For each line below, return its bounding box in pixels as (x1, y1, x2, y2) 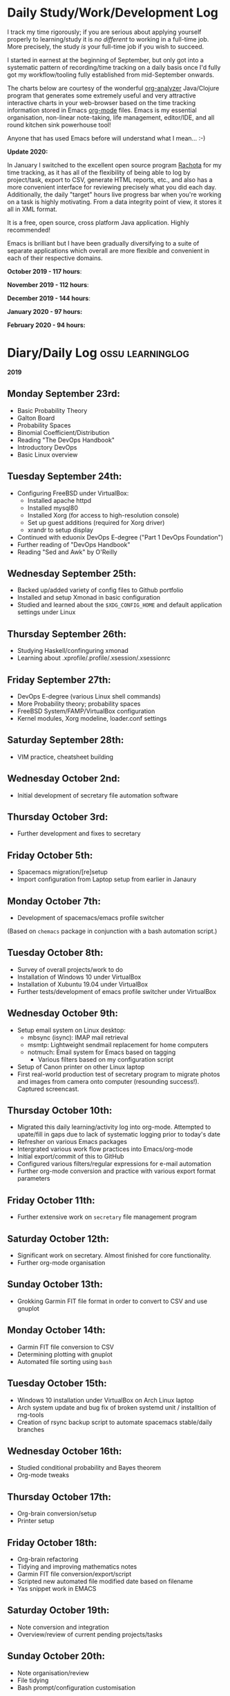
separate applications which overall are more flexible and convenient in (7, 246, 210, 255)
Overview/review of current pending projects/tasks (17, 1630, 163, 1639)
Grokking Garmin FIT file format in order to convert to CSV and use (17, 1297, 208, 1305)
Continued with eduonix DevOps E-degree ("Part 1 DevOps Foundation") (17, 533, 224, 541)
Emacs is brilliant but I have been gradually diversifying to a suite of (7, 239, 200, 247)
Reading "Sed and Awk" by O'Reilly (17, 548, 117, 556)
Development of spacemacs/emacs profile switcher (17, 914, 164, 921)
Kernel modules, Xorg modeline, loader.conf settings (17, 714, 167, 722)
